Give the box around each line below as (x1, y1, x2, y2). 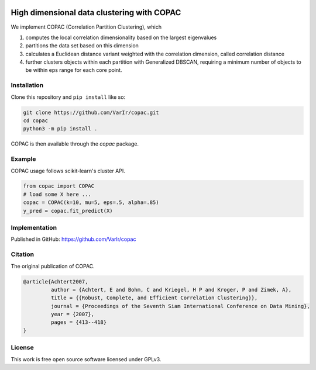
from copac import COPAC (23, 183, 95, 189)
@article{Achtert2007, (23, 278, 88, 285)
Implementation (11, 224, 57, 232)
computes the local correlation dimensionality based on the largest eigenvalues (25, 34, 217, 41)
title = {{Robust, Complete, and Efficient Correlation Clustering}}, (50, 295, 258, 301)
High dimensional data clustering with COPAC (11, 8, 181, 18)
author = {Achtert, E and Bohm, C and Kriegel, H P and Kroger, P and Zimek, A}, (50, 286, 292, 293)
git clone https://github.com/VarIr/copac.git (23, 109, 159, 116)
